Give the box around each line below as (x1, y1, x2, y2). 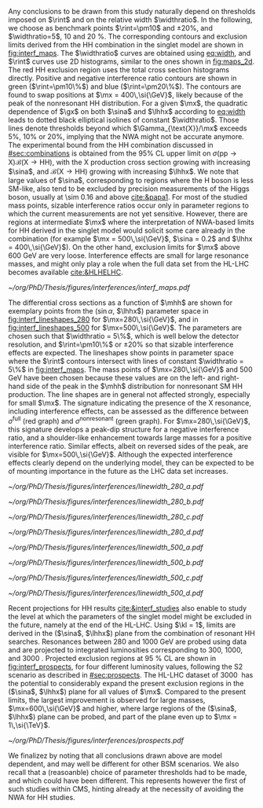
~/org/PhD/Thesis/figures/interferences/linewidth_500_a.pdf (8, 542, 204, 552)
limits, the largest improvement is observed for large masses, (8, 695, 206, 704)
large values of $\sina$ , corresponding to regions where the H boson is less (8, 176, 254, 185)
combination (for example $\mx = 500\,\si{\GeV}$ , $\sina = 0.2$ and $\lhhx (8, 234, 253, 243)
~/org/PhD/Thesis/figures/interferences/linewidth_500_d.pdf (8, 588, 204, 597)
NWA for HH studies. (8, 792, 76, 802)
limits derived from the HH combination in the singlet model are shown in (8, 40, 243, 50)
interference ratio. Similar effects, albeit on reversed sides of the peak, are (8, 441, 249, 450)
